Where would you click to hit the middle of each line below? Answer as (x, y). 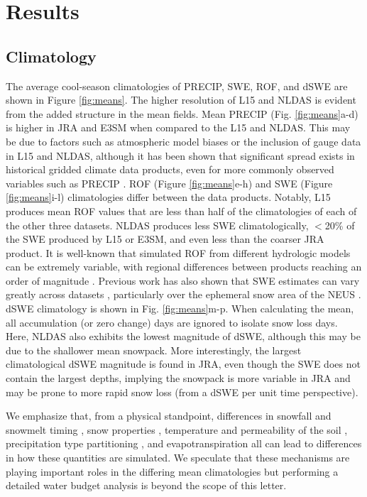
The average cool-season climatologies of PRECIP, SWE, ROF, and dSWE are (177, 86)
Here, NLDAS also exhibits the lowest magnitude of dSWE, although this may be (183, 336)
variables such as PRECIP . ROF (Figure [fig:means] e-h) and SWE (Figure (169, 183)
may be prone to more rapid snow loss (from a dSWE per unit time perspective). (182, 392)
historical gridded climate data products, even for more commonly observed (170, 169)
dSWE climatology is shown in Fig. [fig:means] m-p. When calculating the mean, (180, 308)
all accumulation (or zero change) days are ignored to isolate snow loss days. (172, 322)
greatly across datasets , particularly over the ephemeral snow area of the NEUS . (183, 294)
